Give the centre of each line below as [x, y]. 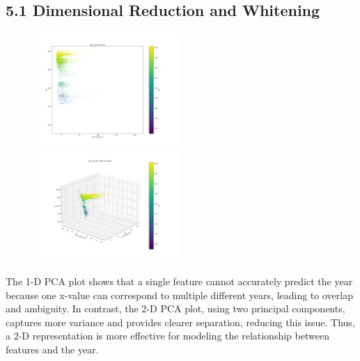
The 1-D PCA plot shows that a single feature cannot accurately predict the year [179, 281]
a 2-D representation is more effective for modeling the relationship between [167, 336]
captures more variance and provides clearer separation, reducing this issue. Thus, [180, 322]
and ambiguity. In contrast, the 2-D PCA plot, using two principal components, [175, 308]
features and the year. [52, 349]
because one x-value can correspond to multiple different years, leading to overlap [179, 295]
